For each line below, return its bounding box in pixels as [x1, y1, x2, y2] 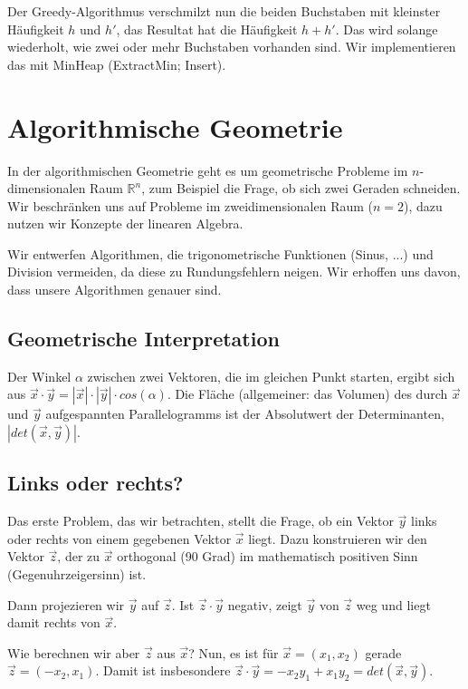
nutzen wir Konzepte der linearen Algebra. [7, 214, 244, 233]
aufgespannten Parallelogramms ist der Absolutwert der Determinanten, [45, 404, 444, 423]
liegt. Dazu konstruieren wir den [248, 529, 427, 548]
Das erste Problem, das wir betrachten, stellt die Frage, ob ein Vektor [7, 511, 394, 530]
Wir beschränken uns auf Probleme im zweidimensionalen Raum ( [7, 196, 374, 215]
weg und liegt [356, 595, 431, 614]
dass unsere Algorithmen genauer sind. [7, 280, 222, 299]
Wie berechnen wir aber [7, 643, 140, 662]
